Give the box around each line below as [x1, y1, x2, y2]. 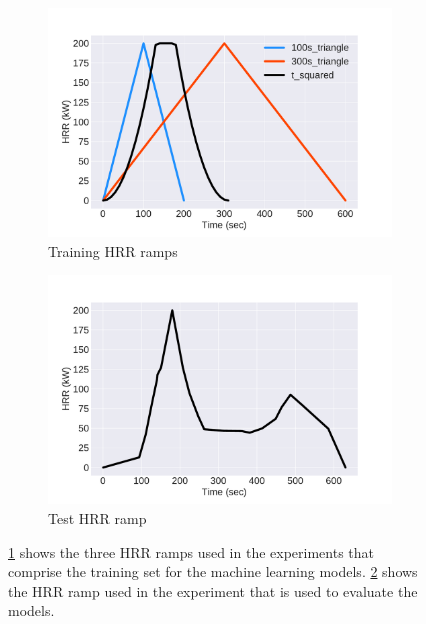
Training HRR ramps [48, 240, 178, 261]
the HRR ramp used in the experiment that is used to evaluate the [8, 580, 418, 601]
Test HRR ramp [48, 508, 147, 528]
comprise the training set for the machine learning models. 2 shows [8, 561, 418, 582]
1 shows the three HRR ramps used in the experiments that [8, 541, 375, 562]
